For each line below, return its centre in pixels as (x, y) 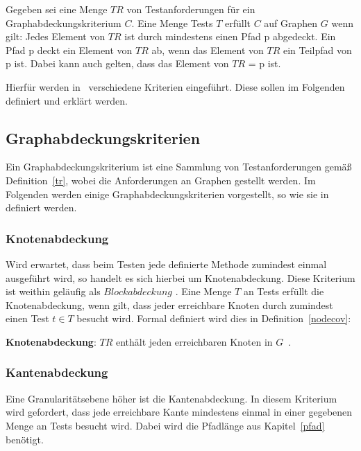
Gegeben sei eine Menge (57, 9)
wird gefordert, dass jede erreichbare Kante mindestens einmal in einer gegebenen (179, 412)
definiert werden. (41, 207)
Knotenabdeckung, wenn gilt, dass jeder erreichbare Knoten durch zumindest (169, 304)
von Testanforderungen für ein (191, 9)
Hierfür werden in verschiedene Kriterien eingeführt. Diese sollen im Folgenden (175, 86)
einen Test (27, 318)
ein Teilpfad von (317, 50)
